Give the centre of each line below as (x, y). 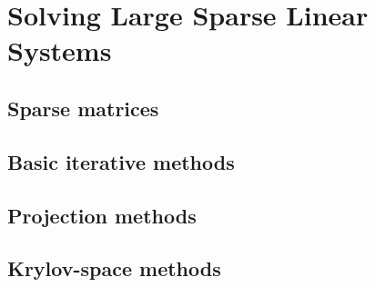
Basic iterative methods (121, 161)
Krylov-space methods (114, 268)
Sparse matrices (83, 108)
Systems (60, 50)
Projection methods (102, 215)
